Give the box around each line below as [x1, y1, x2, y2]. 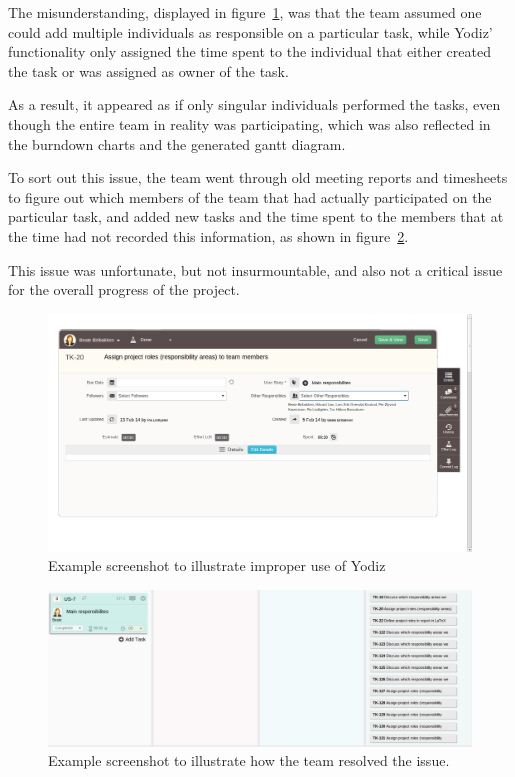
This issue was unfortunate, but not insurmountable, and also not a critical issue [8, 259, 503, 280]
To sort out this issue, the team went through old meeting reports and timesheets [8, 167, 508, 188]
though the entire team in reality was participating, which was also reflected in [8, 113, 491, 134]
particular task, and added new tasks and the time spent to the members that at [8, 206, 504, 227]
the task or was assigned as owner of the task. [8, 60, 289, 81]
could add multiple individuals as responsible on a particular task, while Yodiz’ [8, 21, 493, 42]
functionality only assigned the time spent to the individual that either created [8, 41, 491, 62]
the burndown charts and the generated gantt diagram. [8, 133, 346, 154]
